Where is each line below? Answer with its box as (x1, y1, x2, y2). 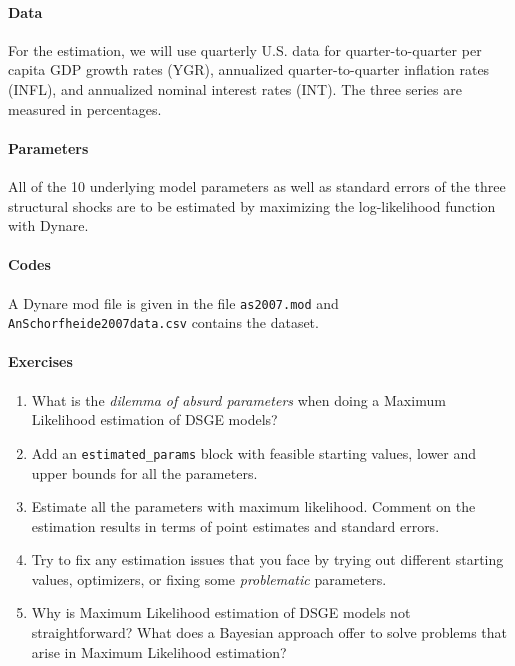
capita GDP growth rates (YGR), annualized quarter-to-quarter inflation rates (8, 59, 490, 80)
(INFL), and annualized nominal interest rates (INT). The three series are (8, 78, 462, 99)
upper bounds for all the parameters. (31, 462, 258, 483)
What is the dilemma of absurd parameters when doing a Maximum (31, 389, 446, 410)
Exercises (8, 351, 73, 372)
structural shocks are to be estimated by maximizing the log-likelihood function (8, 195, 496, 216)
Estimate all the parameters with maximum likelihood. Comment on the (31, 496, 476, 517)
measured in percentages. (8, 98, 162, 119)
